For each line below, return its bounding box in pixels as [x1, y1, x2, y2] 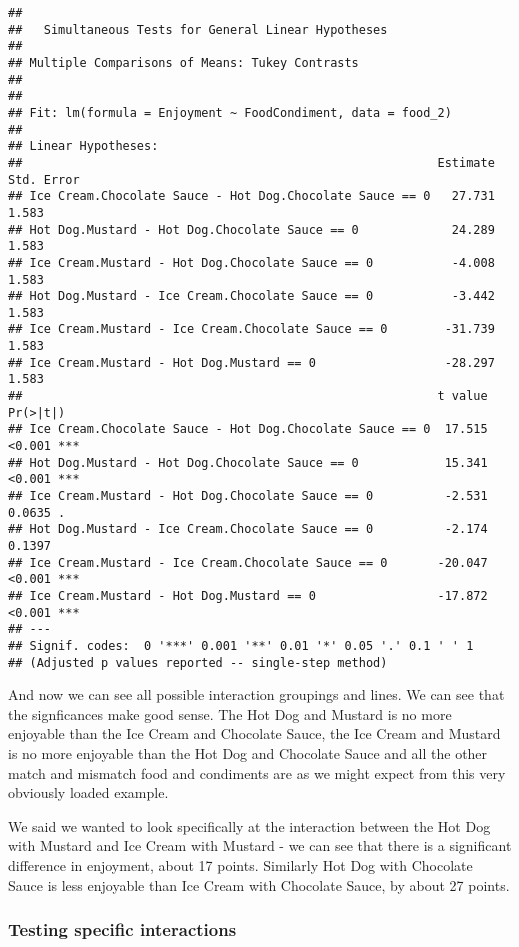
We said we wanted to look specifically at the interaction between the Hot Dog [8, 815, 491, 836]
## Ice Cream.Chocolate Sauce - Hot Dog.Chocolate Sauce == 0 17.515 [8, 422, 488, 437]
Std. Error [8, 172, 80, 187]
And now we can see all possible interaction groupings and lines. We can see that [8, 684, 505, 705]
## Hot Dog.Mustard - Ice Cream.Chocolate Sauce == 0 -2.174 [8, 522, 488, 537]
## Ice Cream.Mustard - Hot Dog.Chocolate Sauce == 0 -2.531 [8, 489, 488, 504]
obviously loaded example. [8, 782, 169, 803]
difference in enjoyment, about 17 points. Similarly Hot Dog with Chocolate [8, 855, 473, 875]
